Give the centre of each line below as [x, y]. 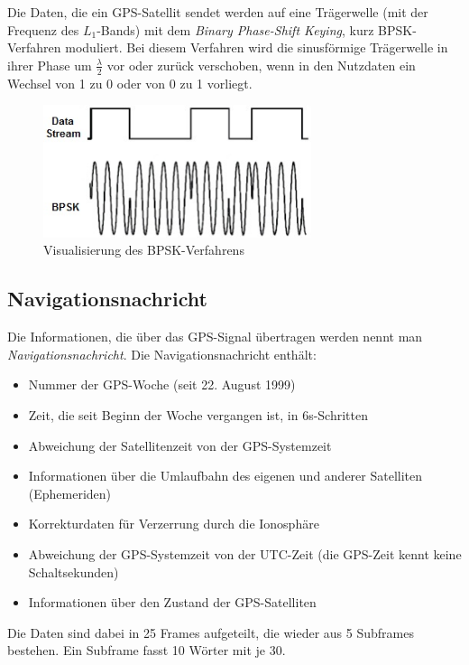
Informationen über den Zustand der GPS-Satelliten [172, 602]
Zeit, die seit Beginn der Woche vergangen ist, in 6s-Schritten [198, 415]
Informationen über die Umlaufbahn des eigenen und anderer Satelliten [225, 476]
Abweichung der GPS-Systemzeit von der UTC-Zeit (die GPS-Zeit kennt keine [245, 554]
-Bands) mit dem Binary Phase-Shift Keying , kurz [235, 29]
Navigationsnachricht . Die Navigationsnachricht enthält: [162, 354]
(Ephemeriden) [70, 493]
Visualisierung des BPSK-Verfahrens [144, 250]
